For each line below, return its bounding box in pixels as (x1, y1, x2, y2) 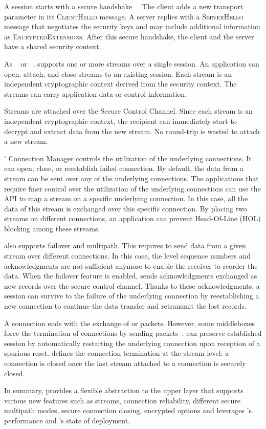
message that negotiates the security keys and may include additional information (4, 21, 260, 32)
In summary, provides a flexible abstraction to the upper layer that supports (4, 385, 243, 396)
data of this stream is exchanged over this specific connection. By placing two (4, 203, 247, 213)
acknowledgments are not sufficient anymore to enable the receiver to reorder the (4, 260, 258, 271)
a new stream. (4, 136, 48, 146)
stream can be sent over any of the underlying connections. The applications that (4, 173, 259, 183)
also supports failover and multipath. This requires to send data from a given (4, 240, 246, 251)
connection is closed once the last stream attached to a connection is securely (4, 358, 246, 368)
